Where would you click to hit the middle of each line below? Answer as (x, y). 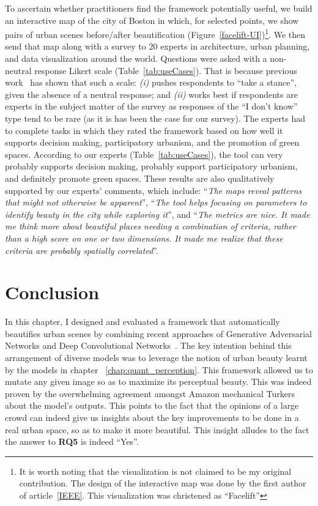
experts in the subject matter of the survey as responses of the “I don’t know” (151, 106)
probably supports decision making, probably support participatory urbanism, (151, 166)
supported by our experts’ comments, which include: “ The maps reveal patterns (153, 190)
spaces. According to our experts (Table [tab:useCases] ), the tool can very (144, 154)
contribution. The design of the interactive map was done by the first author (163, 483)
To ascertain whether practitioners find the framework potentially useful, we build (159, 8)
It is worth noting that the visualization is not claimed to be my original (155, 471)
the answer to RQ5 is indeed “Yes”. (72, 441)
